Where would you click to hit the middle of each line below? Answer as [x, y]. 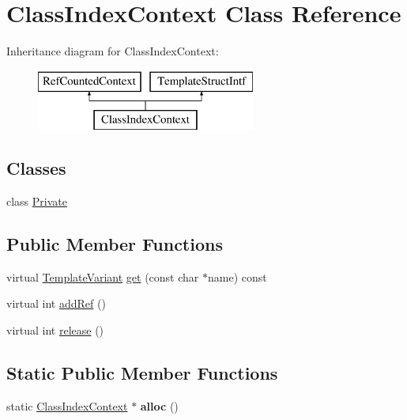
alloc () [159, 405]
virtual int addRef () [56, 303]
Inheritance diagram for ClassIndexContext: [113, 51]
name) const [237, 276]
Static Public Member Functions [142, 373]
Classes [36, 168]
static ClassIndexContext [67, 405]
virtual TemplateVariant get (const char [103, 276]
